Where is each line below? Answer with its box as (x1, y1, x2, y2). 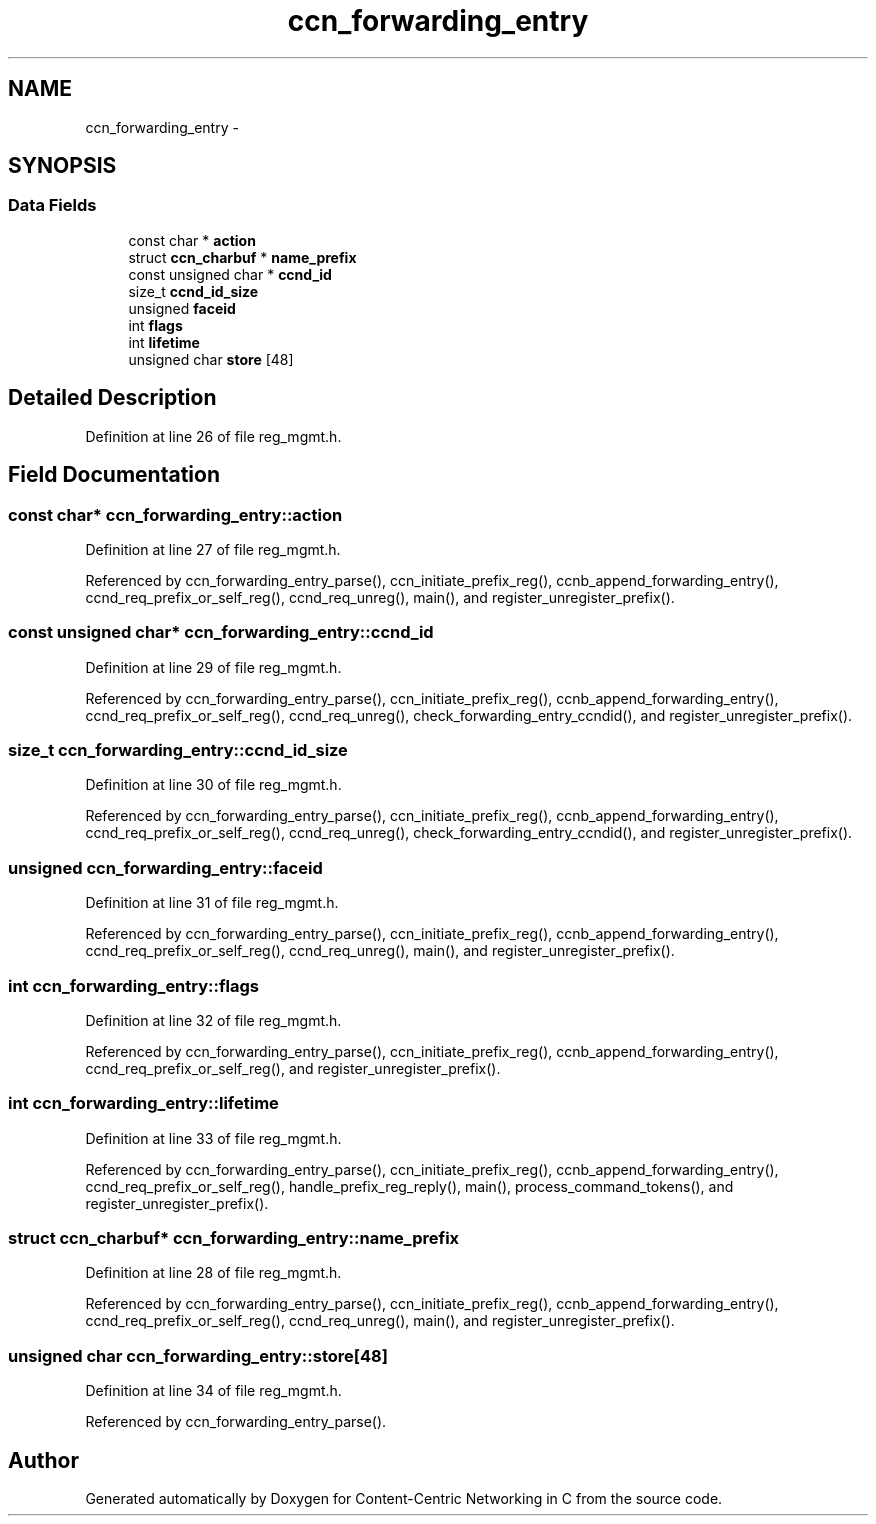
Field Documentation (8, 462, 220, 488)
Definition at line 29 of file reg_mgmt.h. (85, 658, 342, 676)
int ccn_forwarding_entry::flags (8, 975, 259, 996)
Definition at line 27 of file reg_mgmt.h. (85, 540, 341, 558)
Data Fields (8, 195, 97, 216)
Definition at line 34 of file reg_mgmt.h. (85, 1382, 342, 1400)
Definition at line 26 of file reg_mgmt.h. (85, 427, 342, 445)
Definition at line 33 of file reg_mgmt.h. (85, 1129, 342, 1147)
